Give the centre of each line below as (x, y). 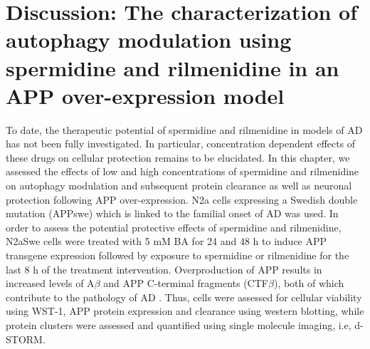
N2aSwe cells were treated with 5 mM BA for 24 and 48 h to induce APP (166, 241)
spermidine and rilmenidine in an (173, 67)
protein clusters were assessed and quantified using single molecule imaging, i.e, (179, 325)
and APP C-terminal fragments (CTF (186, 283)
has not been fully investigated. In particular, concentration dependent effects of (181, 144)
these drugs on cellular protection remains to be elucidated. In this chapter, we (178, 157)
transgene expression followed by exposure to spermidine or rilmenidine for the (178, 255)
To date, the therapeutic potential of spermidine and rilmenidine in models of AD (184, 129)
